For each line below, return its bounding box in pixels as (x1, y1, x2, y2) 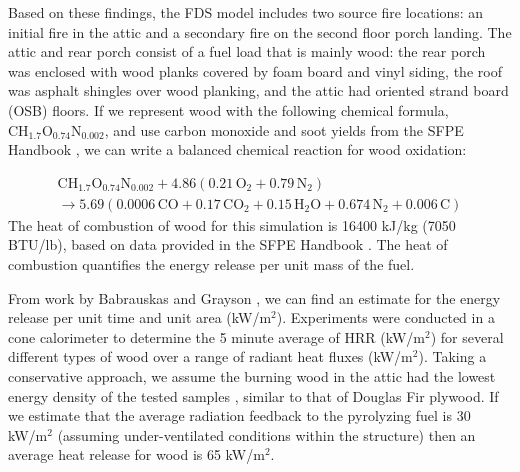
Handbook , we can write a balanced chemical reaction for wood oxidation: (8, 139, 467, 160)
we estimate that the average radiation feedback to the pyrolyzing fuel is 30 (8, 405, 471, 426)
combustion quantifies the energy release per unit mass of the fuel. (8, 254, 415, 274)
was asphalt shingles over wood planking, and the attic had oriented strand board (8, 80, 509, 101)
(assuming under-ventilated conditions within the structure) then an (57, 424, 476, 445)
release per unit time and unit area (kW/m (8, 307, 272, 328)
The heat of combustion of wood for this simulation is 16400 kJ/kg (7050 (8, 214, 456, 235)
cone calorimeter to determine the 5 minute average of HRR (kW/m (8, 326, 425, 347)
